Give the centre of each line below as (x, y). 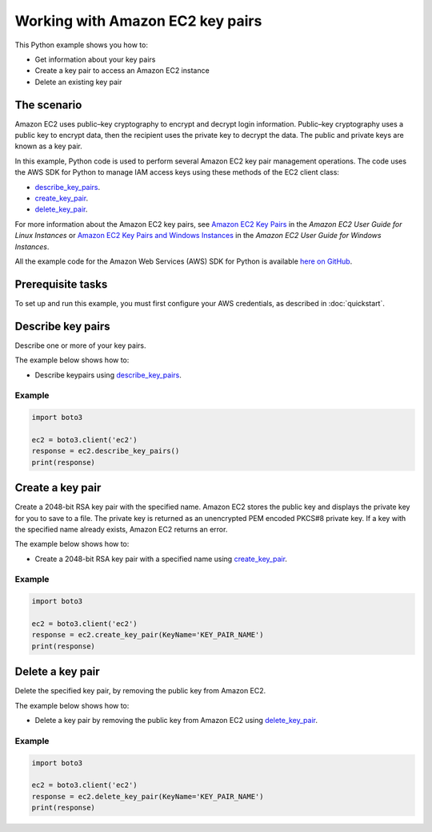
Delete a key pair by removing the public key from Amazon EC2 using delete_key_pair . (176, 721)
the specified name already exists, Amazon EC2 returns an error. (121, 529)
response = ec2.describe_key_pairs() (106, 451)
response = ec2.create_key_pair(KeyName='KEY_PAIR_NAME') (148, 635)
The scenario (48, 105)
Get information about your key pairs (95, 59)
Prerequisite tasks (61, 284)
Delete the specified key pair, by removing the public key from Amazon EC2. (140, 691)
